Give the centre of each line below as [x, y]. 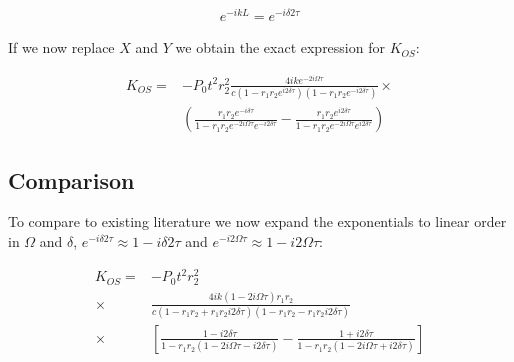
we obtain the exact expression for [280, 47]
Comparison [71, 179]
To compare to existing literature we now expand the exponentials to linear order [257, 221]
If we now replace [61, 47]
